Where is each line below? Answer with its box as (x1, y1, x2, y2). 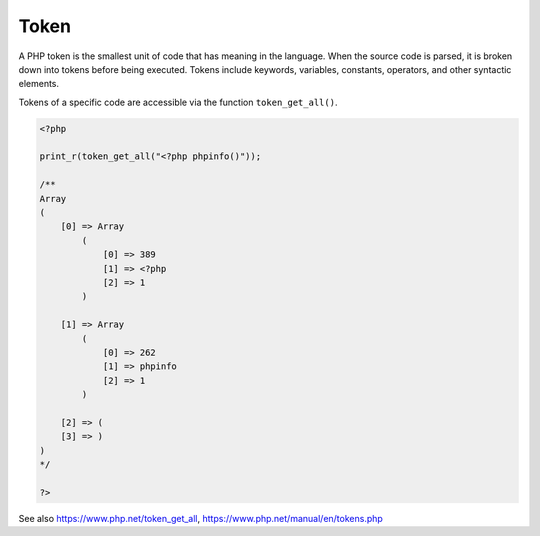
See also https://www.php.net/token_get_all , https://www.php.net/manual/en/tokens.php (18, 512, 384, 524)
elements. (18, 78, 60, 90)
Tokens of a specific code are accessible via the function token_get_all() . (18, 96, 338, 108)
